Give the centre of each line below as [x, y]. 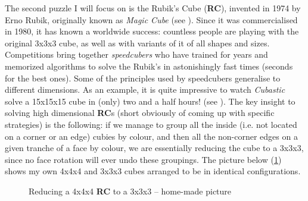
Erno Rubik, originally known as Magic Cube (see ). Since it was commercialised [151, 19]
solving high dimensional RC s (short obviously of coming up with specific [140, 113]
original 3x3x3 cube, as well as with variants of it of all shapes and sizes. [137, 43]
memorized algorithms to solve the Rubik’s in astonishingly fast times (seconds [149, 66]
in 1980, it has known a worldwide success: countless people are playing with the [152, 31]
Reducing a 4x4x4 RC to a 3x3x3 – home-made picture [130, 191]
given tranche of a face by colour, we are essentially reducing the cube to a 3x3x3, [154, 148]
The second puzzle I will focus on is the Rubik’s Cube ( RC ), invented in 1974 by [153, 8]
